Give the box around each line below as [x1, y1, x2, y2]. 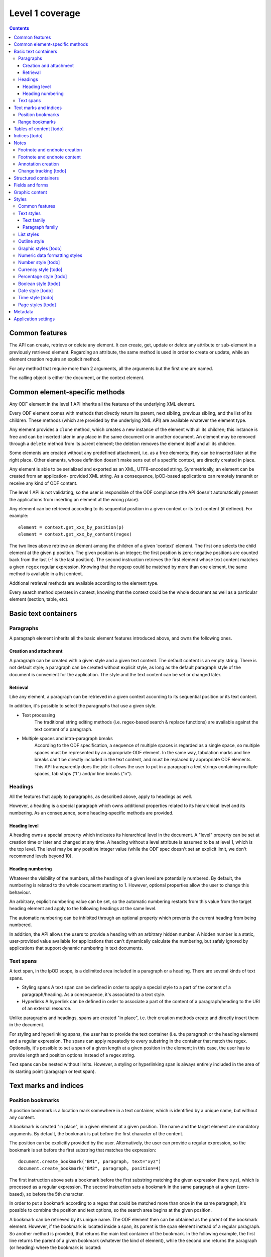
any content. [9, 1114, 35, 1121]
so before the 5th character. [26, 1191, 84, 1197]
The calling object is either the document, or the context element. [9, 375, 145, 381]
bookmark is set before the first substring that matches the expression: [9, 1147, 157, 1153]
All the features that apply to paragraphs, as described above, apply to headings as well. [9, 793, 193, 799]
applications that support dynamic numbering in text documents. [9, 945, 143, 951]
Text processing [22, 712, 55, 718]
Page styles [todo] [18, 302, 56, 308]
